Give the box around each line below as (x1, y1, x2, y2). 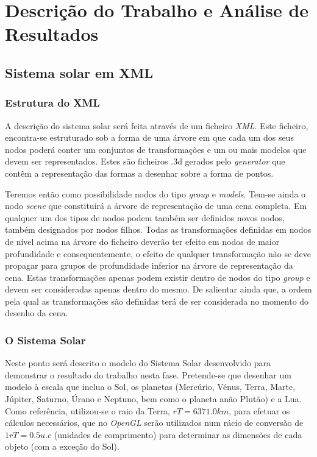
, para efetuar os (229, 404, 290, 417)
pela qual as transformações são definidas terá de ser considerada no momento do (5, 294, 309, 307)
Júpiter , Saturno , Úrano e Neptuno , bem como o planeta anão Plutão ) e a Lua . (5, 392, 302, 405)
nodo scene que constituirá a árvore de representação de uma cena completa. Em (5, 199, 307, 212)
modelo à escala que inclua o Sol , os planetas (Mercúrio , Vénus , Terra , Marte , (5, 380, 296, 393)
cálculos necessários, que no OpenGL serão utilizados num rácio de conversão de (5, 416, 304, 429)
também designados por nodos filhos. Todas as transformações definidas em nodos (5, 223, 312, 236)
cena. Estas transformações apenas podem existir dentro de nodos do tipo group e (5, 271, 310, 283)
